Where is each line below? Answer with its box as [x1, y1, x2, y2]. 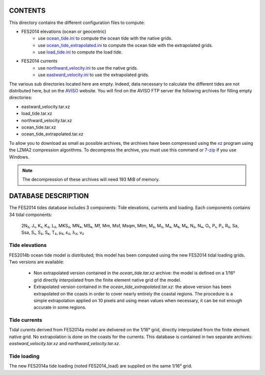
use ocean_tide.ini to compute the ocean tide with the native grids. [38, 35, 173, 41]
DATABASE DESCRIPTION [9, 192, 89, 200]
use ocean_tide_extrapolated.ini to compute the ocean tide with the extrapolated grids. [38, 42, 213, 48]
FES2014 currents [21, 58, 57, 64]
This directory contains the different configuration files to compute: [9, 20, 145, 26]
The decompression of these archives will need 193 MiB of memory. [22, 177, 160, 183]
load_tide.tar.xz [21, 110, 53, 116]
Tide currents [9, 317, 43, 323]
